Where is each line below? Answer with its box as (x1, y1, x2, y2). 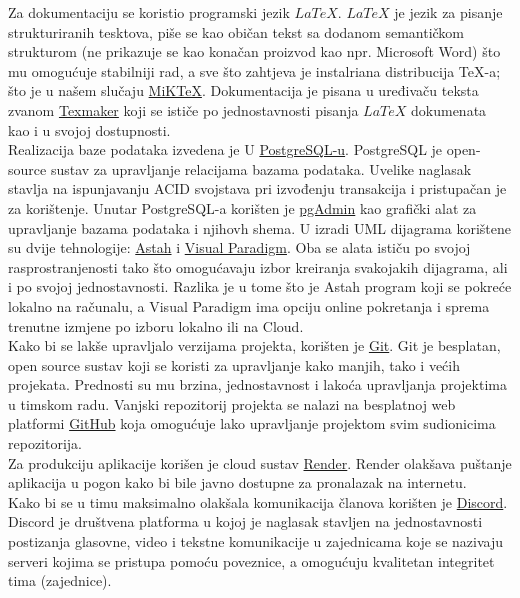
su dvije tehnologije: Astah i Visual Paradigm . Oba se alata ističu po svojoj (8, 237, 471, 258)
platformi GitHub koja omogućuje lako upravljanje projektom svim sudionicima (8, 413, 496, 434)
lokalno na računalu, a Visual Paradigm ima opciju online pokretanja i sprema (8, 295, 490, 316)
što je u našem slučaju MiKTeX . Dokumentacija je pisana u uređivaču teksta (8, 80, 479, 101)
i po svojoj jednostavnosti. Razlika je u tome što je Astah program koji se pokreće (8, 276, 512, 297)
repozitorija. (8, 433, 82, 454)
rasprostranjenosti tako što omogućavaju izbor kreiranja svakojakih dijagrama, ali (8, 256, 508, 277)
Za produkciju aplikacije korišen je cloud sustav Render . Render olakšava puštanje (8, 452, 512, 473)
